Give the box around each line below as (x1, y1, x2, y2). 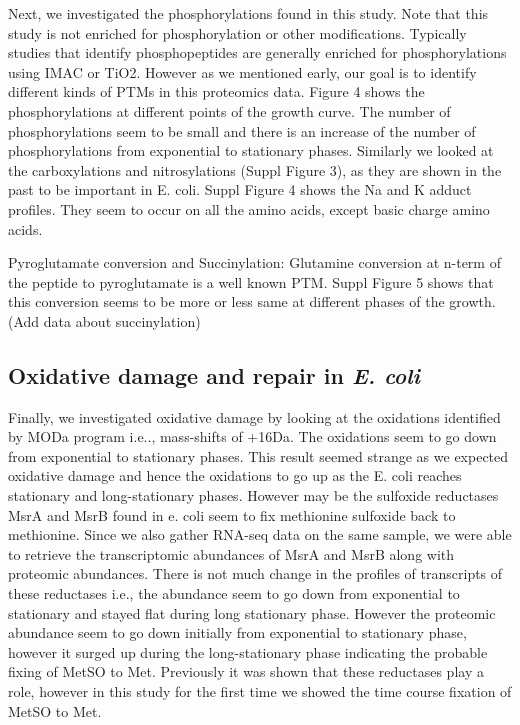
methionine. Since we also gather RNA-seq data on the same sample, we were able (8, 524, 512, 545)
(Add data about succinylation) (8, 310, 201, 331)
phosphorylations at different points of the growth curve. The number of (8, 100, 451, 121)
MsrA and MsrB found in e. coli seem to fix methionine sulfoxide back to (8, 504, 456, 525)
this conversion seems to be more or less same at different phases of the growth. (8, 291, 496, 312)
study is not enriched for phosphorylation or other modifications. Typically (8, 22, 467, 43)
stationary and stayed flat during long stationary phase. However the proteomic (8, 602, 496, 623)
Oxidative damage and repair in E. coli (8, 359, 420, 390)
